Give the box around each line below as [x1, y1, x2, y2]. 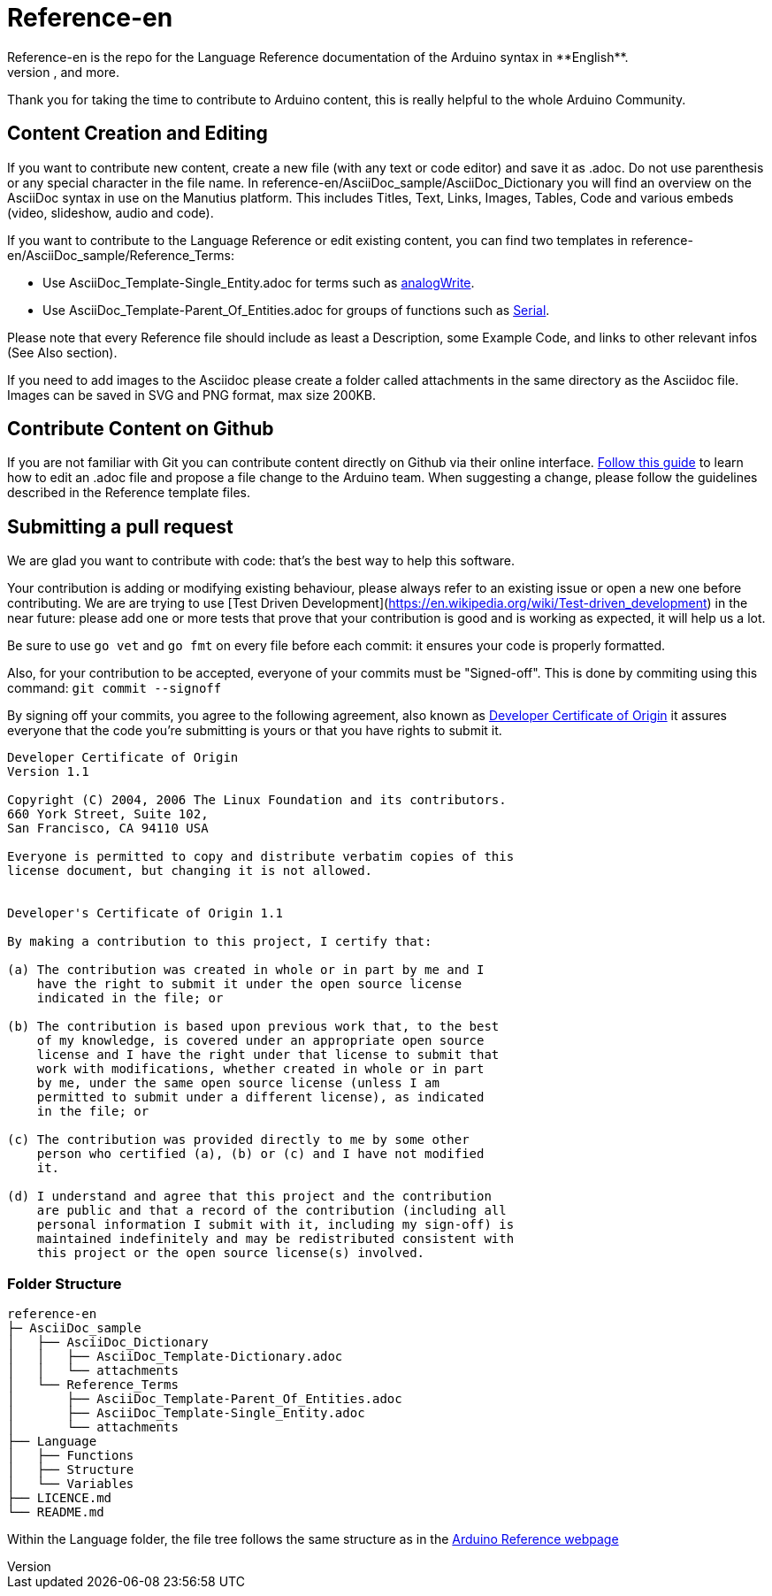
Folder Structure [7, 1274, 122, 1293]
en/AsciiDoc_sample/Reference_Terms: [7, 247, 234, 263]
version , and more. [7, 64, 119, 80]
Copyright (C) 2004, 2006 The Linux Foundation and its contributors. [7, 793, 507, 808]
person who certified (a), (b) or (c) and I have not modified [36, 1147, 485, 1162]
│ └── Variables [7, 1477, 134, 1492]
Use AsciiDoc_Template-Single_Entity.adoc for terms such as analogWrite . [42, 274, 475, 290]
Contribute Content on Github [7, 418, 274, 441]
